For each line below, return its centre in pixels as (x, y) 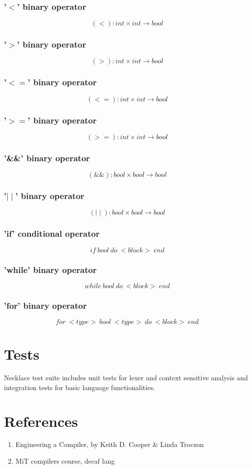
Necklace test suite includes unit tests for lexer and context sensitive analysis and (126, 378)
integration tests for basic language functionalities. (80, 387)
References (41, 421)
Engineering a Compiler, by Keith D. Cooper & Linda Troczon (110, 444)
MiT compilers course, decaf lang (65, 461)
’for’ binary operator (46, 305)
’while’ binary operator (50, 269)
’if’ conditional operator (52, 234)
